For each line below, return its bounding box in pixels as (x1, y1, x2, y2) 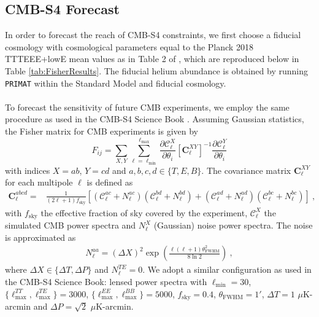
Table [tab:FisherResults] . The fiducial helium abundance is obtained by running (5, 64, 308, 77)
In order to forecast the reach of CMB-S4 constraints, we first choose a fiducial (5, 28, 301, 41)
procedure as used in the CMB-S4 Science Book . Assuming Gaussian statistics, (5, 112, 304, 125)
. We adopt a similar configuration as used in (142, 263, 312, 276)
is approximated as (5, 230, 76, 243)
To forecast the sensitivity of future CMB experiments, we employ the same (5, 100, 290, 113)
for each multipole (5, 176, 73, 189)
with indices (5, 163, 50, 176)
